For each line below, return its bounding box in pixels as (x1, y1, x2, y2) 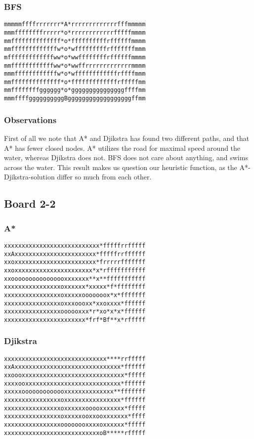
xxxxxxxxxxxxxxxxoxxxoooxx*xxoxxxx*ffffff (4, 300, 146, 307)
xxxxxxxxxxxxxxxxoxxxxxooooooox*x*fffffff (4, 291, 146, 299)
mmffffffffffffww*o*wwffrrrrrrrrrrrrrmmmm (4, 62, 146, 69)
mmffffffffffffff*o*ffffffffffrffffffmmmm (4, 37, 146, 44)
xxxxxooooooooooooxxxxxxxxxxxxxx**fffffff (4, 388, 146, 395)
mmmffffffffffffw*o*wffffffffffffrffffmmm (4, 70, 146, 78)
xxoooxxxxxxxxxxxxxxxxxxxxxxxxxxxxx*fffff (4, 372, 146, 379)
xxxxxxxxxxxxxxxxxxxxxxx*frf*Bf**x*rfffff (4, 316, 146, 323)
